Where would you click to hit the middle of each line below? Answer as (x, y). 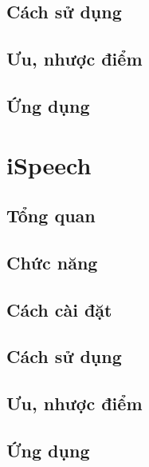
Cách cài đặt (59, 309)
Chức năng (52, 262)
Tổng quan (51, 216)
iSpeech (49, 164)
